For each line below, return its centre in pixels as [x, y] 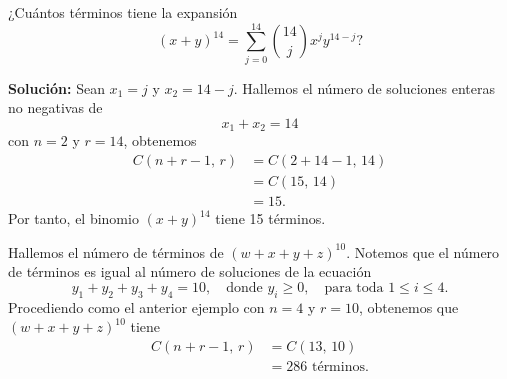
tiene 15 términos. [270, 218]
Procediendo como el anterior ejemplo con [136, 306]
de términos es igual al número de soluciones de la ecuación [190, 271]
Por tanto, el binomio [73, 218]
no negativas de [55, 107]
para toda [354, 287]
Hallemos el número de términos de [116, 251]
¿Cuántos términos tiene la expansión [123, 12]
